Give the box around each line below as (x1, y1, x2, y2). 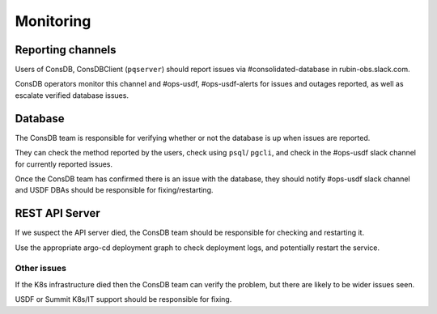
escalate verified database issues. (15, 90, 129, 100)
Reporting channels (15, 43, 117, 57)
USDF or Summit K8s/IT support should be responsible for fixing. (15, 295, 232, 304)
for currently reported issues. (15, 159, 113, 169)
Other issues (15, 263, 66, 274)
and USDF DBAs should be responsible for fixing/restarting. (15, 185, 214, 195)
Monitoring (15, 12, 91, 30)
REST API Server (15, 206, 100, 220)
